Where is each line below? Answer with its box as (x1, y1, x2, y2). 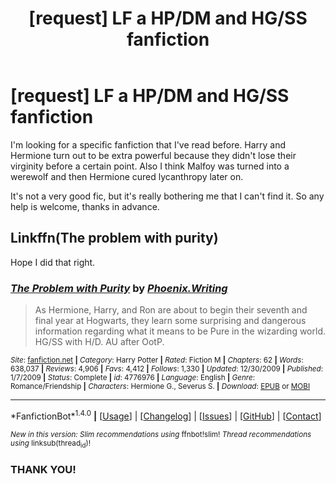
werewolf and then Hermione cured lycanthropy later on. (10, 170, 244, 182)
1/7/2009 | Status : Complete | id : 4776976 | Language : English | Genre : (10, 373, 256, 383)
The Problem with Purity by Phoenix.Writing (10, 281, 228, 295)
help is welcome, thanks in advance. (10, 200, 160, 212)
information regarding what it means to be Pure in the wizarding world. (34, 325, 326, 337)
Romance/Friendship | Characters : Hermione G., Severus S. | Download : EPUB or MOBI (10, 382, 311, 392)
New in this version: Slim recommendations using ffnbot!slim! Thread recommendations (10, 429, 312, 439)
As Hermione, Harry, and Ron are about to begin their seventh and (34, 304, 308, 316)
